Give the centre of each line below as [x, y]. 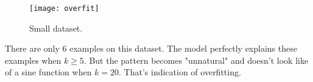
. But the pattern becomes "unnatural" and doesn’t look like [196, 60]
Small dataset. [56, 28]
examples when [33, 60]
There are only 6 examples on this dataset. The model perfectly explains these [151, 48]
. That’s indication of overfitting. [180, 72]
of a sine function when [48, 72]
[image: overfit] [64, 9]
